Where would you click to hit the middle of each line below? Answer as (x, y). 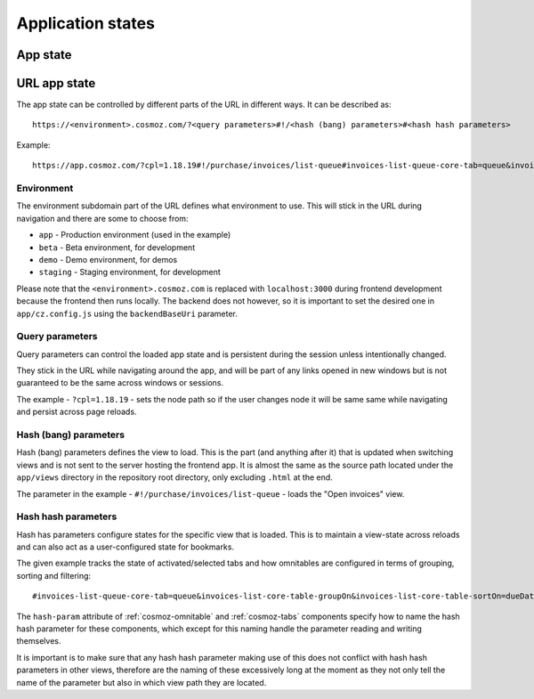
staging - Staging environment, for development (130, 272)
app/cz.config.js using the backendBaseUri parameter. (127, 313)
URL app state (56, 83)
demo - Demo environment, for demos (108, 259)
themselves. (39, 641)
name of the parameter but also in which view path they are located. (142, 682)
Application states (86, 23)
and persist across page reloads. (77, 412)
